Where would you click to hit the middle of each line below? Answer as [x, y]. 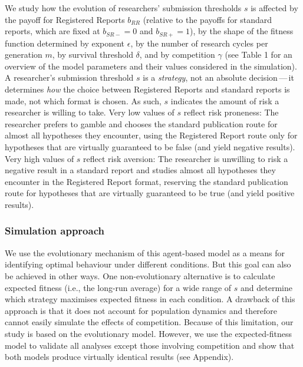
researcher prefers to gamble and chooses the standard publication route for [141, 123]
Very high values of [39, 158]
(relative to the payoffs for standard [208, 19]
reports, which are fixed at [52, 31]
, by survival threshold [93, 54]
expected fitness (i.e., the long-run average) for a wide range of [118, 287]
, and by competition [177, 54]
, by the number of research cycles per [199, 43]
